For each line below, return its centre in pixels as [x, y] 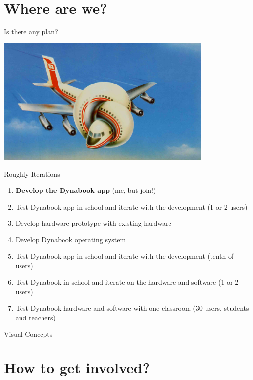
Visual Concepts [28, 334]
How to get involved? [77, 368]
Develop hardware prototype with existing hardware [93, 223]
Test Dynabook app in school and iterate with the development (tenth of [125, 256]
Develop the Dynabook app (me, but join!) [86, 190]
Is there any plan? [31, 32]
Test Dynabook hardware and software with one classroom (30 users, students [132, 308]
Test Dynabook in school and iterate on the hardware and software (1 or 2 [127, 282]
